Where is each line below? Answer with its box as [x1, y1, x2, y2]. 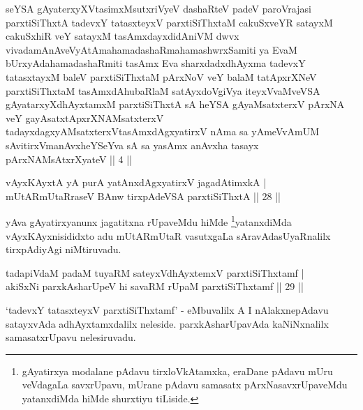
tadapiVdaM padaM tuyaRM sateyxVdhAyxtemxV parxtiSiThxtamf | [6, 265, 304, 280]
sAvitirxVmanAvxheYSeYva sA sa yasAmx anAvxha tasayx [6, 137, 259, 152]
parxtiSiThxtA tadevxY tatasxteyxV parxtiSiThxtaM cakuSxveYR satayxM [6, 15, 333, 29]
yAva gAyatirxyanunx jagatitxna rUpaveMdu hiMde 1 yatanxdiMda [6, 213, 292, 229]
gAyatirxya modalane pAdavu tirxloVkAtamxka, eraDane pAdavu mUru [22, 363, 333, 378]
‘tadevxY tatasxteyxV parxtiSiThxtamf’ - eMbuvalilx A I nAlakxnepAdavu [6, 302, 329, 317]
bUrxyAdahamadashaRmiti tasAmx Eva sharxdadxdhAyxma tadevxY [6, 56, 306, 70]
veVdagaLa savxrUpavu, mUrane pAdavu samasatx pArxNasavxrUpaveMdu [22, 377, 348, 392]
